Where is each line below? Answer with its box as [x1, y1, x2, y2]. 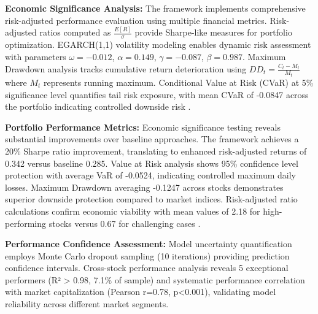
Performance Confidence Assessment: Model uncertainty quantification [5, 237, 292, 250]
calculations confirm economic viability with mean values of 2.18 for [5, 204, 260, 217]
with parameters [5, 50, 66, 63]
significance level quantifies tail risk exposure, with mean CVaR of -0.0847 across [5, 88, 309, 101]
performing [5, 216, 46, 229]
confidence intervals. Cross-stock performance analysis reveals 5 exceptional [5, 261, 289, 274]
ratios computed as [39, 26, 111, 39]
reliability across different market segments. [5, 297, 169, 310]
